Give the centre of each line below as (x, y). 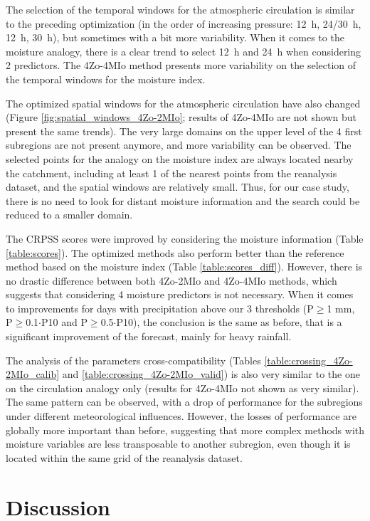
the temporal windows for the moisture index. (106, 79)
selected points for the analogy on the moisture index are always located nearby (180, 158)
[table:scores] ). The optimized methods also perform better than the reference (175, 252)
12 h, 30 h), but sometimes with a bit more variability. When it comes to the (175, 37)
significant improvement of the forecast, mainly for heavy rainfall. (149, 336)
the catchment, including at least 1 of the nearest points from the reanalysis (171, 173)
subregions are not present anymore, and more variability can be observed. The (179, 145)
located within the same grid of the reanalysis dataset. (124, 457)
